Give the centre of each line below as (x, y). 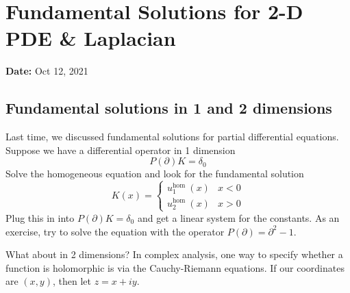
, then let (72, 281)
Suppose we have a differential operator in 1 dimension (121, 150)
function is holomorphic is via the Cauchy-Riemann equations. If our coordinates (175, 267)
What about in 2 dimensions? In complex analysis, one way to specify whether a (174, 254)
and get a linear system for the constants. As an (238, 217)
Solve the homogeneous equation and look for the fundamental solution (155, 174)
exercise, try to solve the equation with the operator (115, 231)
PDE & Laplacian (91, 38)
